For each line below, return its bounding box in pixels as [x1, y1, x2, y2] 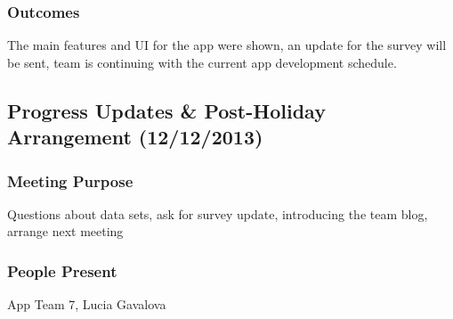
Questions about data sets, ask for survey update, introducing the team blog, [7, 204, 428, 223]
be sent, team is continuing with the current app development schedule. [7, 53, 397, 71]
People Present [7, 259, 117, 282]
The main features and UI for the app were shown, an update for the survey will [7, 36, 447, 54]
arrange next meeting [7, 222, 124, 241]
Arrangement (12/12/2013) [7, 123, 263, 151]
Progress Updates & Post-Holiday [7, 96, 326, 124]
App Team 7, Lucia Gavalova [7, 295, 166, 314]
